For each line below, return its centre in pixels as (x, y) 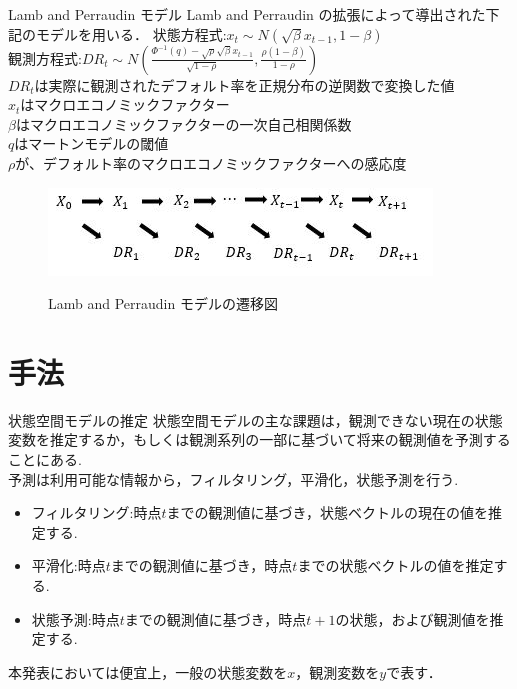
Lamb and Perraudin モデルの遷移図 (163, 303)
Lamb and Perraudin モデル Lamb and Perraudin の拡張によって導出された (247, 14)
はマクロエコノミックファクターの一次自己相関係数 (183, 123)
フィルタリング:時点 (96, 512)
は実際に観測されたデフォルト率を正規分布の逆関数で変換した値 (244, 84)
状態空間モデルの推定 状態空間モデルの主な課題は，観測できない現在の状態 (255, 419)
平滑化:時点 (68, 565)
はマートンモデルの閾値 (91, 143)
